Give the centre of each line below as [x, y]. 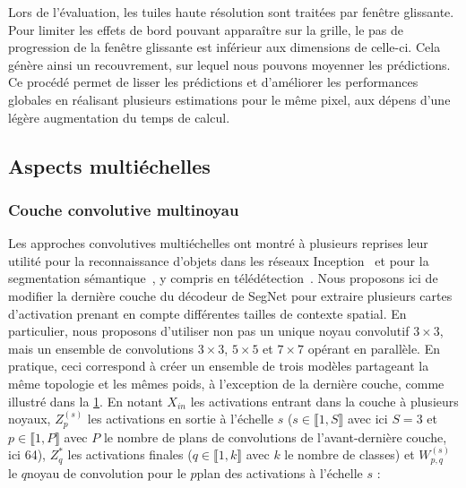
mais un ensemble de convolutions [101, 348]
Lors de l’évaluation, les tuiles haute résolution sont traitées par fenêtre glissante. [231, 12]
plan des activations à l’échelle [280, 472]
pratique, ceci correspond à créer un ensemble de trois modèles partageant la [219, 366]
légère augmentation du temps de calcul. [119, 117]
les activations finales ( [130, 454]
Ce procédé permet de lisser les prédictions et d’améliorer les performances [213, 82]
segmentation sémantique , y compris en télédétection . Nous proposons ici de [223, 278]
